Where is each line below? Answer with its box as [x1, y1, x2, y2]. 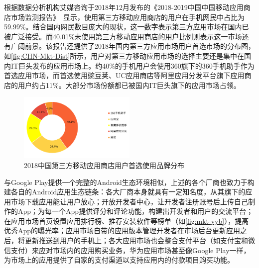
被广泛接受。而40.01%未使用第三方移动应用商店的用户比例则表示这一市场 [4, 31, 242, 41]
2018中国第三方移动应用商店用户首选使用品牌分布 [24, 160, 184, 170]
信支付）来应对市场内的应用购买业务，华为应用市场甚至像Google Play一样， [4, 245, 251, 255]
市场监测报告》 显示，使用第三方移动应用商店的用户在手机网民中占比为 [10, 11, 245, 22]
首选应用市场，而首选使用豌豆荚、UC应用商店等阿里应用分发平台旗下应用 [4, 70, 245, 81]
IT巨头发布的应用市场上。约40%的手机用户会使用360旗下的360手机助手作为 [10, 60, 255, 71]
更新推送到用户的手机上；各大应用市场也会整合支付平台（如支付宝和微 [24, 235, 255, 246]
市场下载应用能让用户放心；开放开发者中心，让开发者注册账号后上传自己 [10, 196, 248, 206]
